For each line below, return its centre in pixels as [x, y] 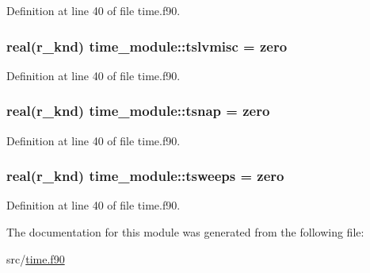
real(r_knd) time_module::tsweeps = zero [145, 176]
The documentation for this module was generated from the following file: [185, 232]
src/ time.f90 [36, 258]
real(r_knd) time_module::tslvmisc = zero [147, 46]
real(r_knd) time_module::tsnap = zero [138, 111]
